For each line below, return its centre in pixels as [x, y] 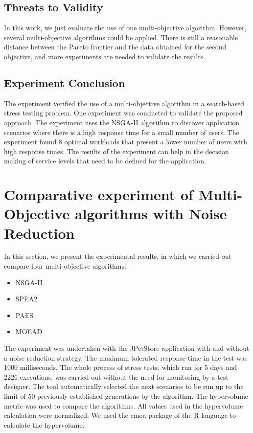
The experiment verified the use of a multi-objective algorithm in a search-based [124, 103]
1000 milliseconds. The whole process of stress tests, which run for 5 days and [121, 367]
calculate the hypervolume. [44, 424]
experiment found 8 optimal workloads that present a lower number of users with [126, 142]
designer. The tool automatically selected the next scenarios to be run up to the [124, 386]
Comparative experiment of [99, 194]
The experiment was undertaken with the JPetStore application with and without [127, 348]
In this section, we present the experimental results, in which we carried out [118, 256]
